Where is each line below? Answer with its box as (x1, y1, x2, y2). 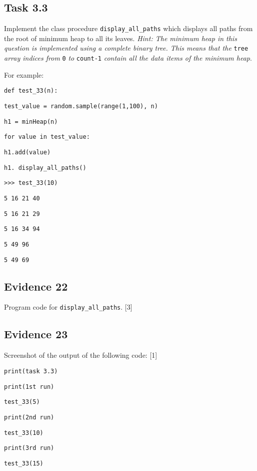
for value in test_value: (4, 133, 90, 141)
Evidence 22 (4, 278, 68, 294)
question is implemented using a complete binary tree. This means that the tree (4, 43, 248, 53)
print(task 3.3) (4, 367, 58, 375)
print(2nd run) (4, 413, 54, 421)
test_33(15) (4, 459, 43, 467)
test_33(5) (4, 398, 40, 406)
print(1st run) (4, 383, 54, 390)
